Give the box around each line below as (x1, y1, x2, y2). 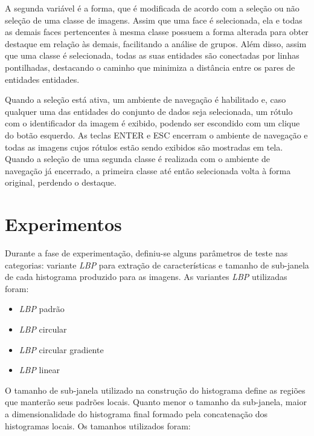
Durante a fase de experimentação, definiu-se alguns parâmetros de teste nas (5, 247, 288, 259)
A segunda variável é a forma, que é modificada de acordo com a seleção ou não (5, 2, 300, 14)
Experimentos (5, 212, 122, 236)
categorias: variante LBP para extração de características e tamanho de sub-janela (5, 258, 309, 271)
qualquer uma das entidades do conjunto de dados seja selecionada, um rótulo (5, 105, 293, 117)
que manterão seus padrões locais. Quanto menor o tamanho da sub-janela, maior (5, 395, 307, 408)
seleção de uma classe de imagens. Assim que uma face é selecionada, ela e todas (5, 13, 303, 26)
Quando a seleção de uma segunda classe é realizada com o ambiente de (5, 152, 270, 165)
